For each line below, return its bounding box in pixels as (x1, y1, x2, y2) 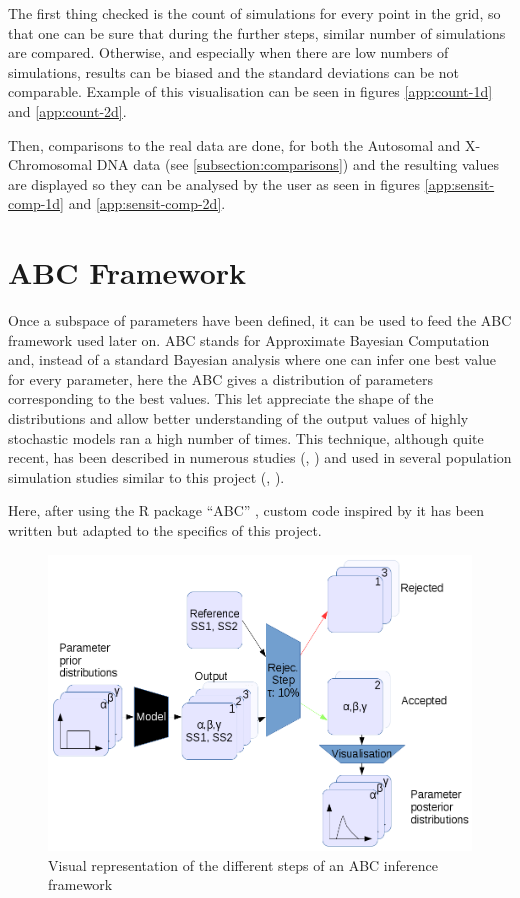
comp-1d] (8, 193, 64, 214)
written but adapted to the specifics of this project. (8, 520, 322, 540)
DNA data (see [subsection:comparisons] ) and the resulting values (96, 154, 499, 175)
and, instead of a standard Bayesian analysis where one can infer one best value (8, 349, 497, 370)
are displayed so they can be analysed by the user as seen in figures (8, 173, 421, 194)
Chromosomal (8, 154, 93, 175)
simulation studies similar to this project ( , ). (8, 466, 285, 487)
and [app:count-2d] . (8, 100, 127, 121)
